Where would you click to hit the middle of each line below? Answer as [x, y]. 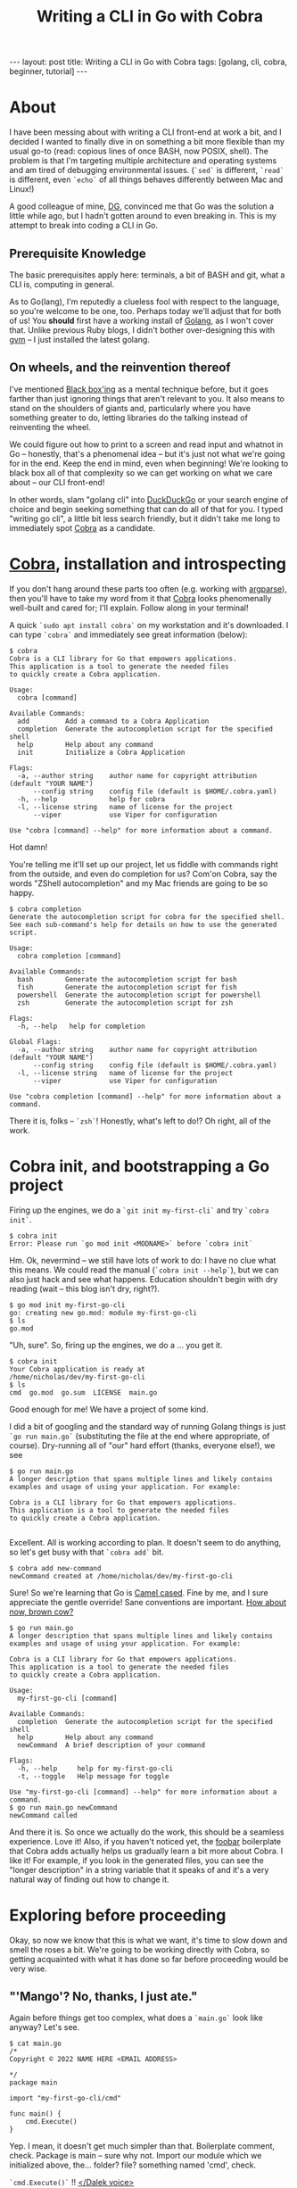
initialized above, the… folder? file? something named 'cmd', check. [133, 2165]
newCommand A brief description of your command [111, 1745]
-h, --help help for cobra [91, 799]
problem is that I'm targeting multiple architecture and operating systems [143, 161]
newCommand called [43, 1815]
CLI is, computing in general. [62, 284]
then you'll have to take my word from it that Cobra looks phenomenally [140, 598]
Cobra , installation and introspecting [148, 564]
